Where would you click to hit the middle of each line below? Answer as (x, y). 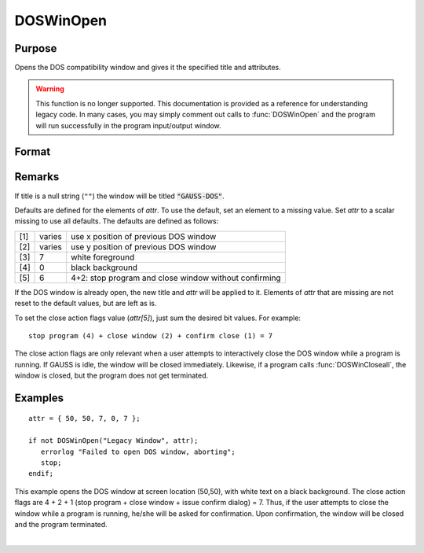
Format (33, 152)
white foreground (103, 257)
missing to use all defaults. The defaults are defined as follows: (117, 221)
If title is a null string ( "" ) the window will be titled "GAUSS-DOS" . (120, 196)
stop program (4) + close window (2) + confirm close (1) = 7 (151, 335)
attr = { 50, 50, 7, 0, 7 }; (84, 418)
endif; (41, 474)
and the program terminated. (61, 524)
